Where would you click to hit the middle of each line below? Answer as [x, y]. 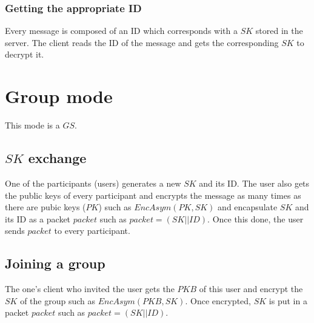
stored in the [279, 31]
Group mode [59, 96]
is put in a [288, 300]
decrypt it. [25, 54]
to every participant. [92, 231]
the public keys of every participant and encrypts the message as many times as [153, 195]
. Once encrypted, [218, 300]
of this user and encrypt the [251, 289]
